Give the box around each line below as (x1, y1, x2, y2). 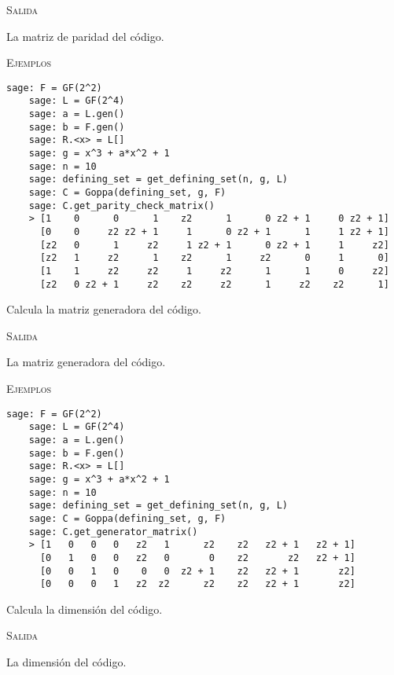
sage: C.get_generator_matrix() (28, 526, 198, 537)
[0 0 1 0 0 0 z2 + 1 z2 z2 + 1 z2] (39, 565, 355, 577)
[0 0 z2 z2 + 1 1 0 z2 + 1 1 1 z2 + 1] (39, 226, 389, 237)
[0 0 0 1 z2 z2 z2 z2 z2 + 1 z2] (39, 578, 355, 590)
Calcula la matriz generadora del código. (6, 301, 201, 317)
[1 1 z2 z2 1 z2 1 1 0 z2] (39, 265, 389, 277)
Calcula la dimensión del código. (6, 600, 163, 617)
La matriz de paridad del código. (6, 28, 164, 44)
